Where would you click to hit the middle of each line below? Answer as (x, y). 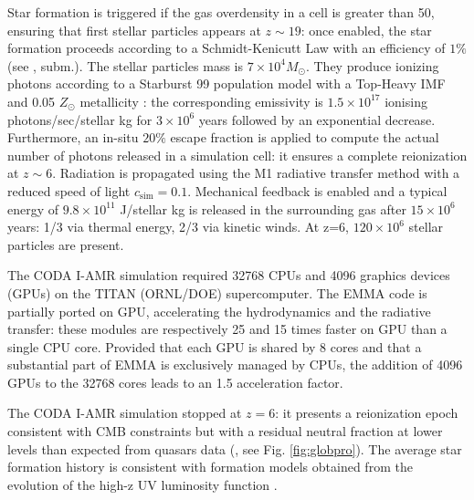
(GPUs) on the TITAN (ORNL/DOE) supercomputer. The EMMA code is (217, 292)
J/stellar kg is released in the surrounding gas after (263, 208)
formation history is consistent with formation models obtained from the (210, 467)
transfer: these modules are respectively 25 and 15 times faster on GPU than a (227, 329)
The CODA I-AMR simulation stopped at (125, 413)
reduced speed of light (69, 190)
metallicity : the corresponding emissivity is (201, 101)
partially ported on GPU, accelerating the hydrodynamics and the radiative (219, 311)
